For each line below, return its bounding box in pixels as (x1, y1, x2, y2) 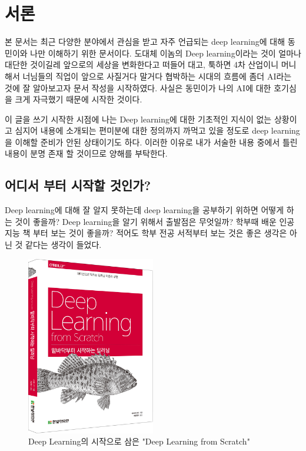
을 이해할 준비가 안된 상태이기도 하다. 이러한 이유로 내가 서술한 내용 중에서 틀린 (5, 135, 298, 148)
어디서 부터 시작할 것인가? (5, 176, 151, 194)
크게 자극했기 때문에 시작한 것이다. (15, 93, 142, 105)
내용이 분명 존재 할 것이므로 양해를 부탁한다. (5, 147, 168, 160)
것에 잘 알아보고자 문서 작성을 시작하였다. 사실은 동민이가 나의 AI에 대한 (5, 81, 271, 94)
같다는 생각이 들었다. (25, 238, 102, 251)
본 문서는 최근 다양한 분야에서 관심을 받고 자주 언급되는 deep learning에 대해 (5, 35, 285, 48)
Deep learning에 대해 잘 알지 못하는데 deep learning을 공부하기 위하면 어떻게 (5, 204, 284, 216)
